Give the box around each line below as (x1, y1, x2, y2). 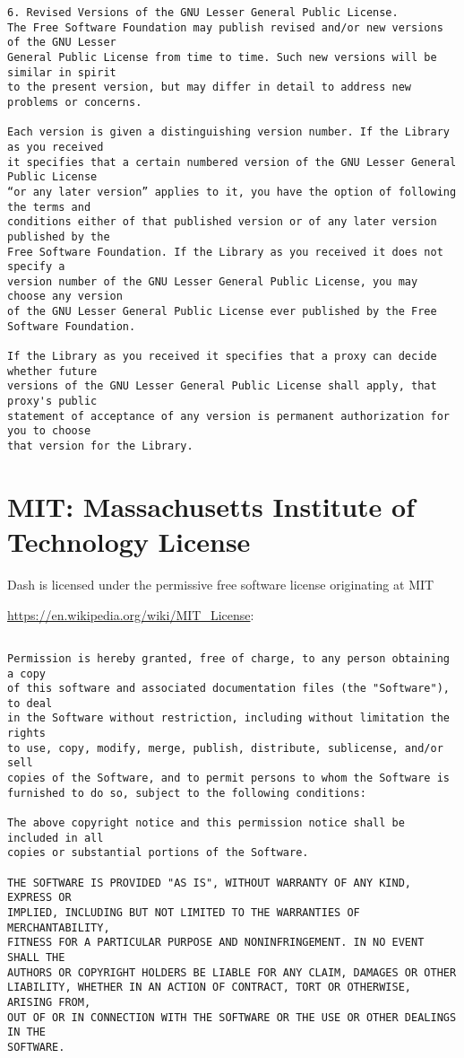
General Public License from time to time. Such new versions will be (7, 50, 437, 64)
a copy (7, 667, 46, 680)
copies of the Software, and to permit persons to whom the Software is (7, 772, 450, 785)
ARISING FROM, (7, 995, 91, 1009)
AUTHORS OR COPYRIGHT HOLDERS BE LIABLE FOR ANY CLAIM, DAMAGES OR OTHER (7, 966, 457, 979)
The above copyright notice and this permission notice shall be (7, 817, 405, 830)
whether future (7, 364, 98, 378)
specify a (7, 260, 65, 274)
